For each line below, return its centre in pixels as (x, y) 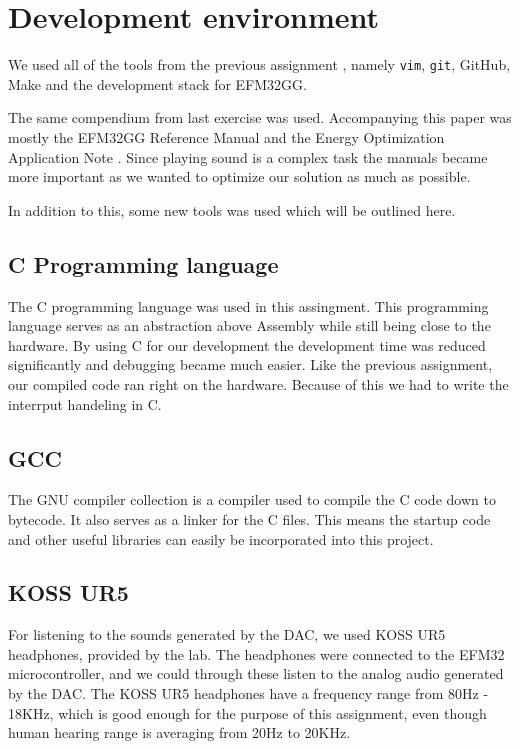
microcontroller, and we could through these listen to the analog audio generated (256, 673)
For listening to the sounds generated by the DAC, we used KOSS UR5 (227, 634)
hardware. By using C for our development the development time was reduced (247, 344)
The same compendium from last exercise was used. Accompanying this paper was (260, 117)
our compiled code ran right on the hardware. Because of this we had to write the (258, 383)
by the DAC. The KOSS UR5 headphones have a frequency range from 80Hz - (248, 693)
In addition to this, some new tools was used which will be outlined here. (232, 209)
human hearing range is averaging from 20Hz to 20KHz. (179, 732)
